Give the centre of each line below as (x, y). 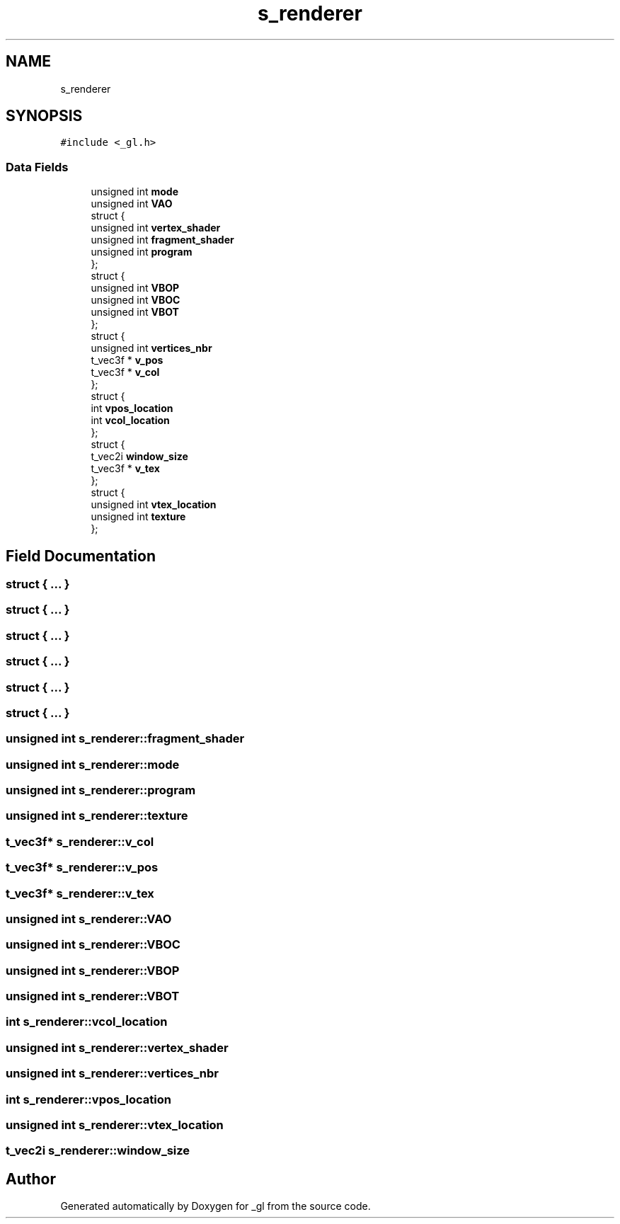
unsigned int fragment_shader (162, 240)
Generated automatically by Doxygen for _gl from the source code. (216, 1206)
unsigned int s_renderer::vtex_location (115, 1125)
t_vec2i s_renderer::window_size (98, 1151)
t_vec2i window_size (139, 457)
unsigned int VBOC (136, 300)
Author (31, 1179)
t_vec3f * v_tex (125, 469)
